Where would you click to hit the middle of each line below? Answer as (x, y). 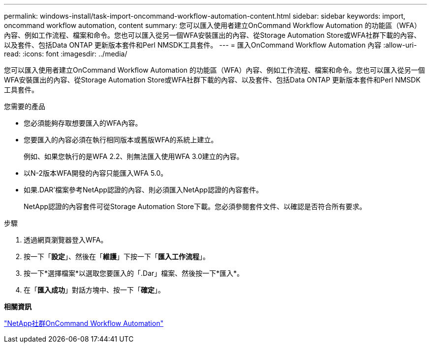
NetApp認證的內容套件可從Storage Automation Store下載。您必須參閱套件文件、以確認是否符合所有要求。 (195, 206)
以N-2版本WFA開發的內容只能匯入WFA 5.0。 (96, 173)
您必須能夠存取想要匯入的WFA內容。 (83, 123)
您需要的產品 (25, 106)
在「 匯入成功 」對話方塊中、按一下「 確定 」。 (94, 290)
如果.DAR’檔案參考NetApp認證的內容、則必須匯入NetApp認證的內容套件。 (143, 190)
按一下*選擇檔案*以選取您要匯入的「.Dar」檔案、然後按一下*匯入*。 (134, 273)
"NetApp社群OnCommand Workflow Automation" (84, 323)
